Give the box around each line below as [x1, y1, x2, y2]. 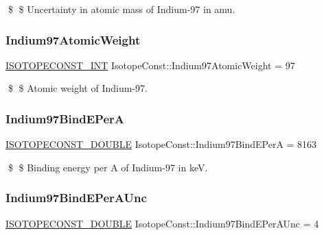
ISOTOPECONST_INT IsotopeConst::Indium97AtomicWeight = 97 [5, 58, 295, 72]
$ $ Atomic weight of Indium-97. [8, 81, 148, 95]
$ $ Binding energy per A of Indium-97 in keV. [8, 160, 208, 174]
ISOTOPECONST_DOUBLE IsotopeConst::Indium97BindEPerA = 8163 [5, 137, 317, 151]
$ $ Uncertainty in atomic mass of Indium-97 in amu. [8, 2, 235, 16]
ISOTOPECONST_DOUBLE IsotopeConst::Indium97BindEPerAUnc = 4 [5, 216, 319, 230]
